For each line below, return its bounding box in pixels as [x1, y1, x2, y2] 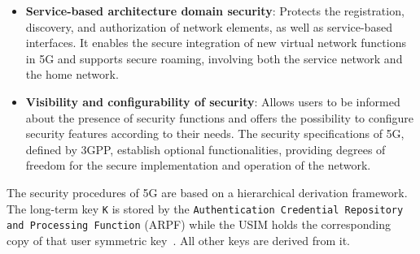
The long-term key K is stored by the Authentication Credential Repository [7, 200, 404, 217]
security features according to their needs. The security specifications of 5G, [25, 125, 405, 142]
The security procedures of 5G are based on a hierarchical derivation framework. [7, 183, 408, 200]
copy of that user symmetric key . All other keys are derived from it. [7, 231, 350, 248]
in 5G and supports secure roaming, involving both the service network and [25, 50, 403, 67]
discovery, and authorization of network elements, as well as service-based [25, 18, 392, 35]
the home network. [25, 66, 119, 83]
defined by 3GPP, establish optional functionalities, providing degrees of [25, 140, 386, 157]
